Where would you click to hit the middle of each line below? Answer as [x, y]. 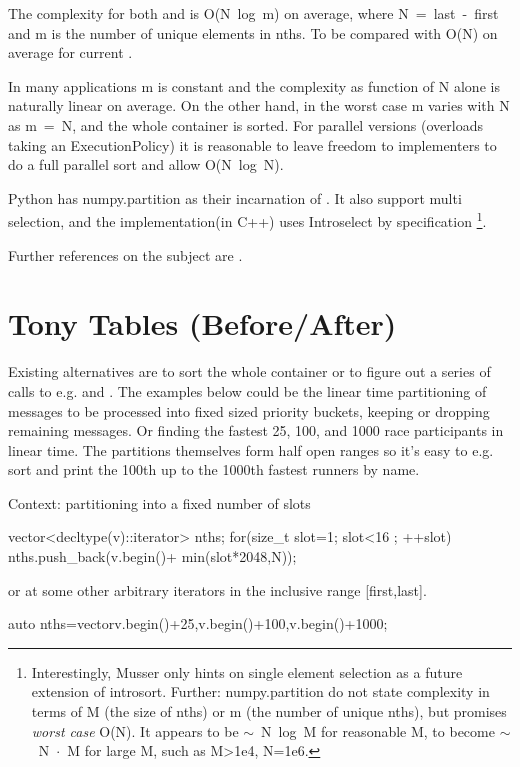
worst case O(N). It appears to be [135, 730]
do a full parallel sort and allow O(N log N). [146, 164]
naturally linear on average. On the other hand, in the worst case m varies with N [259, 105]
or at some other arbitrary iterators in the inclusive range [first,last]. [217, 589]
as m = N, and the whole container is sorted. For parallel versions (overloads [245, 124]
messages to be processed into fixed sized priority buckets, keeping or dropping [249, 410]
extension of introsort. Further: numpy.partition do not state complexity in [260, 691]
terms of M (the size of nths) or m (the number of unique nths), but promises [269, 711]
